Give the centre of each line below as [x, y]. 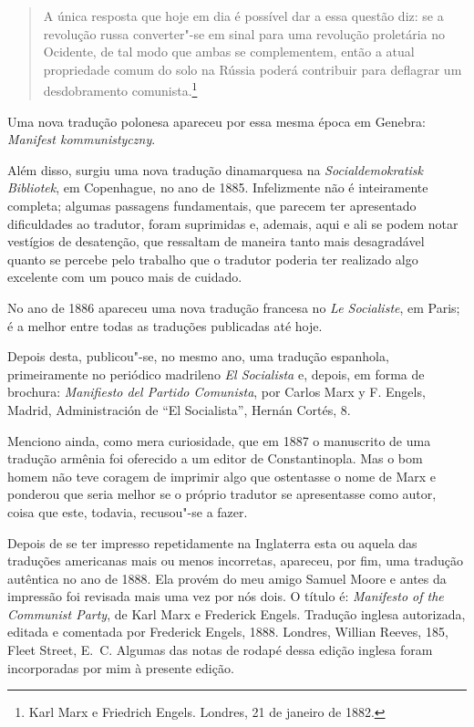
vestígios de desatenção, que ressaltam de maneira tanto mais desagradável [216, 241]
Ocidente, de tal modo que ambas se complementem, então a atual [229, 52]
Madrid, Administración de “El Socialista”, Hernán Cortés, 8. [179, 409]
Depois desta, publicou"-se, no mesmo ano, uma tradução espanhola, [198, 356]
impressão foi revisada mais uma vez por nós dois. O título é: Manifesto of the [226, 596]
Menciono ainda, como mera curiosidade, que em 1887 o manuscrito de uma [219, 440]
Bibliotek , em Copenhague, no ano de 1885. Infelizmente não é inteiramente [218, 187]
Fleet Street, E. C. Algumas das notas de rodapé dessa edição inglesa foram [220, 650]
